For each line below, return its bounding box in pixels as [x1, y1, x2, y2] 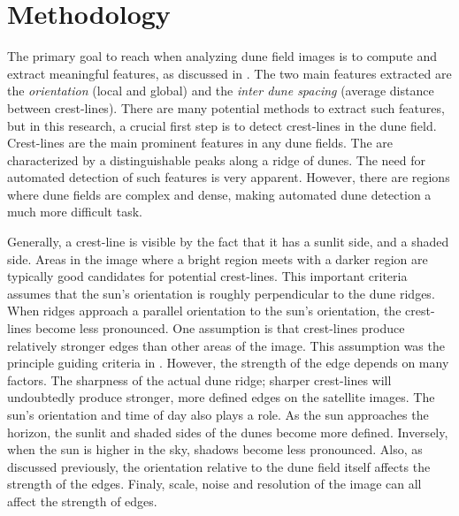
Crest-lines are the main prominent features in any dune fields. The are [7, 133, 394, 152]
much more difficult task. [7, 202, 142, 221]
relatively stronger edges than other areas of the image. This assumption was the [7, 336, 445, 354]
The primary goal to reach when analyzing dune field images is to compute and [7, 47, 437, 65]
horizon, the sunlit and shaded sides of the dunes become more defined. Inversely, [7, 422, 448, 441]
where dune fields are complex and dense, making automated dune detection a [7, 185, 432, 203]
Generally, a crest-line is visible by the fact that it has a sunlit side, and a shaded [7, 232, 449, 251]
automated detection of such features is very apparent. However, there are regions [7, 168, 450, 186]
